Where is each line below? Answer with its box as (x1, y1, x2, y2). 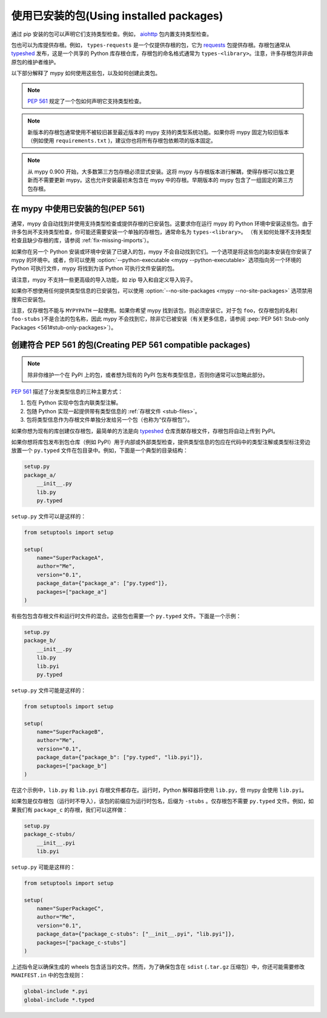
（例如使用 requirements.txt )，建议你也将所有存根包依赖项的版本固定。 (27, 137, 216, 144)
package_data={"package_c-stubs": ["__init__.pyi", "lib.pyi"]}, (36, 931, 235, 937)
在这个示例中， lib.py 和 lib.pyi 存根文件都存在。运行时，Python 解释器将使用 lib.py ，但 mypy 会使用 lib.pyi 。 (11, 786, 308, 794)
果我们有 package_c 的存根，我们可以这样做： (11, 806, 128, 813)
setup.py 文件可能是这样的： (11, 686, 87, 694)
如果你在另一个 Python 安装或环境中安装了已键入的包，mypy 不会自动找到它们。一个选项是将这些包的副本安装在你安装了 (11, 248, 312, 255)
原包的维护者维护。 (11, 58, 59, 66)
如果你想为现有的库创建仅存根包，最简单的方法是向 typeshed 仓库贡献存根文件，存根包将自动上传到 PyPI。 (11, 427, 279, 434)
